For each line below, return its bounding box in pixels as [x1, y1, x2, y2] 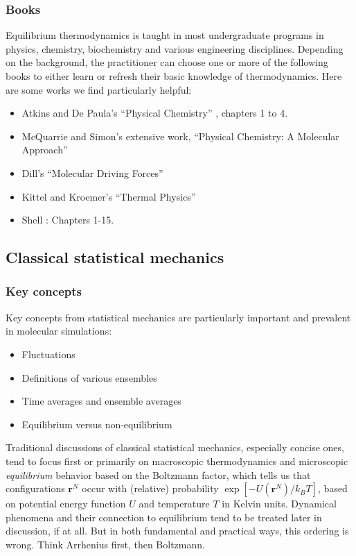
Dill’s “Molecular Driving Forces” [21, 165, 163, 180]
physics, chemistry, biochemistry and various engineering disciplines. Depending [6, 41, 344, 56]
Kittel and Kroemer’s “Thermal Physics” [21, 189, 196, 203]
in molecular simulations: [6, 323, 112, 338]
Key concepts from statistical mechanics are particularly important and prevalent [6, 310, 351, 324]
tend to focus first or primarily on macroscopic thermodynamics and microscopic [6, 453, 348, 468]
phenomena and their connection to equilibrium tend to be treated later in [6, 509, 322, 524]
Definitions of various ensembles [21, 370, 157, 385]
